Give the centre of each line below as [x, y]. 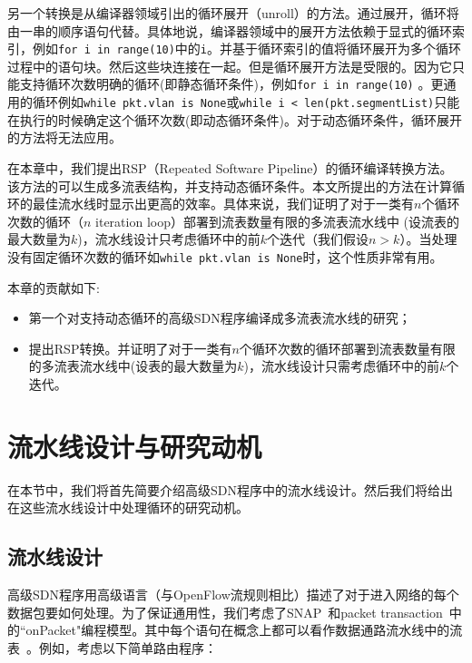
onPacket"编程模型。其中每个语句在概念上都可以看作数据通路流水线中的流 [244, 630]
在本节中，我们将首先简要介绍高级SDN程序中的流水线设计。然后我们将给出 [230, 489]
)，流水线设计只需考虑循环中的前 [341, 366]
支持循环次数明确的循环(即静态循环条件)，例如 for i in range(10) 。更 [231, 84]
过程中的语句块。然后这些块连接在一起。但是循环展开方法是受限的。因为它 [230, 66]
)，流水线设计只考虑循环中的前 [169, 239]
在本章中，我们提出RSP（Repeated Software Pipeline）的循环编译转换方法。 [230, 167]
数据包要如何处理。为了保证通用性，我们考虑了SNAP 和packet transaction [225, 612]
